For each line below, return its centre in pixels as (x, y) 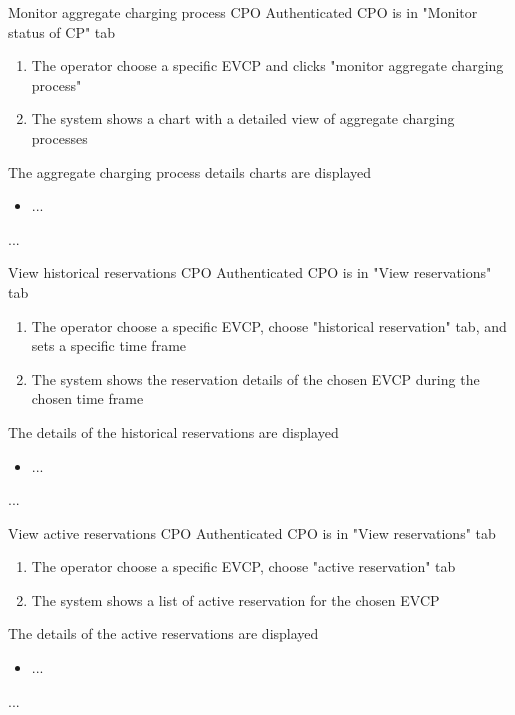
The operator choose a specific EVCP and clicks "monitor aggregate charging (267, 65)
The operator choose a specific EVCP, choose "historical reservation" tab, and (269, 325)
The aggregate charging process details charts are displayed (189, 171)
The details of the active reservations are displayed (163, 633)
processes (59, 137)
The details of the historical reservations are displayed (173, 431)
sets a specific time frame (109, 345)
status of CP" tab (62, 31)
